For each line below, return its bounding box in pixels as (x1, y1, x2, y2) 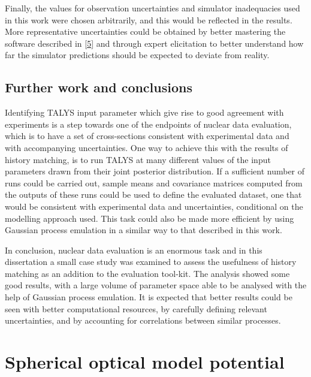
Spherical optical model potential (5, 349, 285, 374)
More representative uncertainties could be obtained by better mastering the (5, 25, 286, 38)
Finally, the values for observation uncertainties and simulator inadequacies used (5, 2, 300, 14)
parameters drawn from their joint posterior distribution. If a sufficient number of (5, 165, 305, 177)
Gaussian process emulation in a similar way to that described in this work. (5, 224, 282, 236)
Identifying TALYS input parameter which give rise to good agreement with (5, 106, 284, 119)
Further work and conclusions (5, 78, 192, 96)
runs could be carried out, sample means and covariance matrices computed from (5, 176, 303, 189)
